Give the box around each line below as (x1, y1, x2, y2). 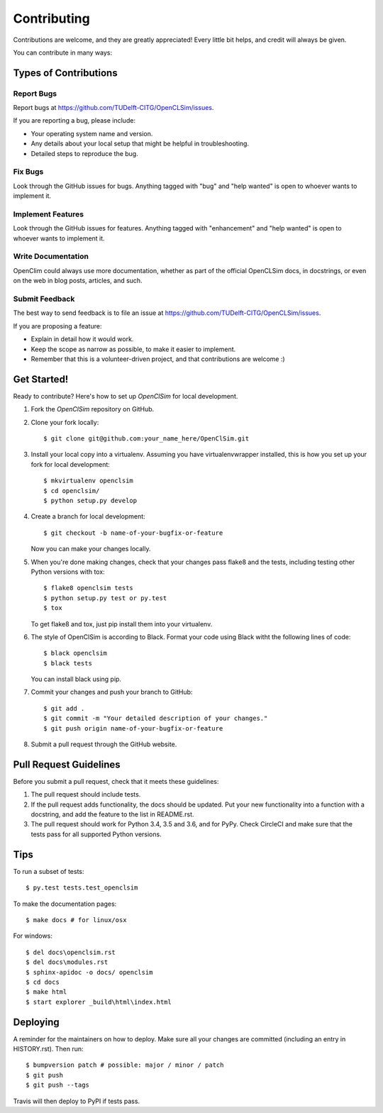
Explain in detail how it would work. (30, 335, 134, 343)
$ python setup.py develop (43, 497, 138, 504)
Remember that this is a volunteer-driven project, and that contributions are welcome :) (30, 355, 285, 363)
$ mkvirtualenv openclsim (43, 477, 134, 485)
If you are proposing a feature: (13, 321, 102, 330)
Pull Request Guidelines (13, 758, 121, 770)
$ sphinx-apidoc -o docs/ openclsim (26, 968, 153, 976)
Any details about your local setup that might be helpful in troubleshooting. (30, 139, 250, 148)
